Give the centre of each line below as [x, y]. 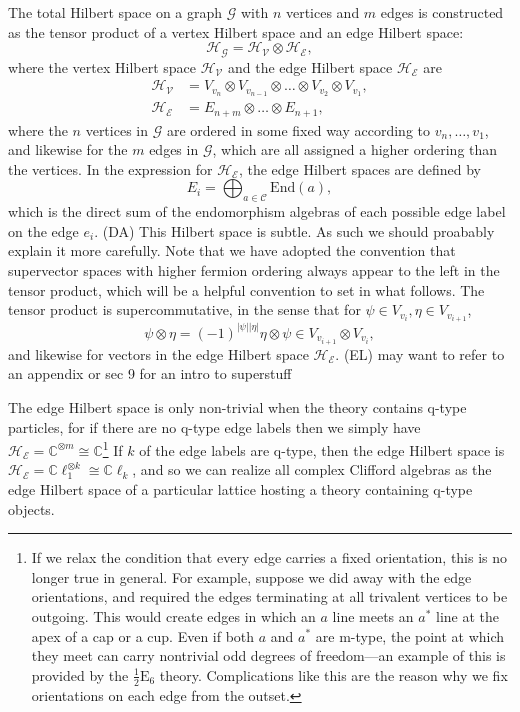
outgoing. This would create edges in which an [173, 615]
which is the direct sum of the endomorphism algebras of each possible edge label [257, 211]
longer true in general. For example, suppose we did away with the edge [251, 576]
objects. [31, 508]
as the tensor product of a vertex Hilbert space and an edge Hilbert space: [236, 31]
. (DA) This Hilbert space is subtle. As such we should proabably [294, 230]
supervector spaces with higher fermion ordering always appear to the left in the [254, 269]
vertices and [322, 12]
